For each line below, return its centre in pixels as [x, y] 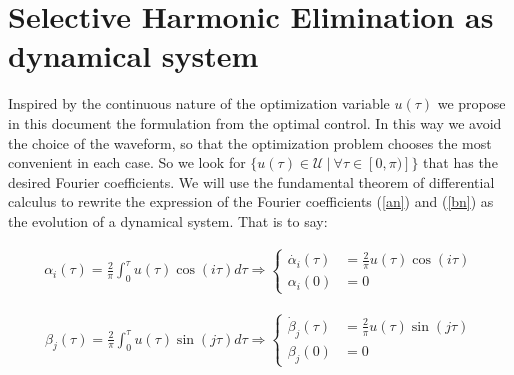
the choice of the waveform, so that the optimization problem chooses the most [250, 142]
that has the [460, 162]
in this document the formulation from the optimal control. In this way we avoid [255, 122]
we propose [471, 103]
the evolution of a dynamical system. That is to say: [168, 220]
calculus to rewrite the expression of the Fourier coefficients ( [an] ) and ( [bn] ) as [251, 201]
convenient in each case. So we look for [127, 162]
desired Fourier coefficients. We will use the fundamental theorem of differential [251, 181]
